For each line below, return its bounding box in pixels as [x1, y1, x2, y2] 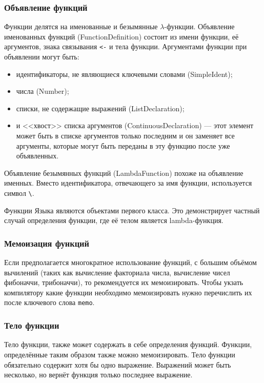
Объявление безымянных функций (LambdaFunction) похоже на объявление [4, 167, 243, 178]
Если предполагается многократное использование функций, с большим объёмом [4, 257, 257, 268]
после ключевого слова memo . [4, 297, 95, 308]
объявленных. [16, 150, 59, 161]
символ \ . [4, 188, 34, 198]
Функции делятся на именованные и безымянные [4, 21, 158, 32]
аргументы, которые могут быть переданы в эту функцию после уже [16, 140, 230, 151]
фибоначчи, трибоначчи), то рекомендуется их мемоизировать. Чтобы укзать [4, 277, 243, 288]
